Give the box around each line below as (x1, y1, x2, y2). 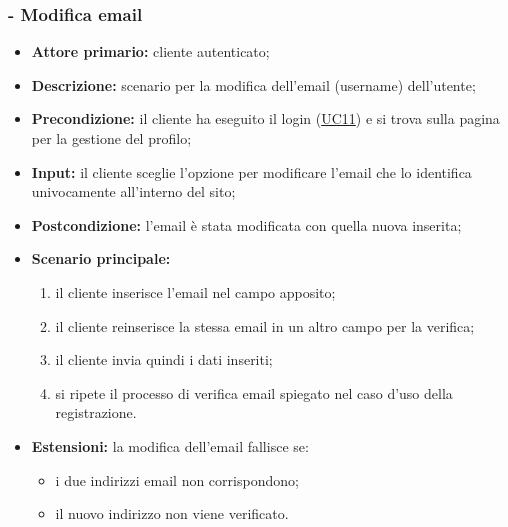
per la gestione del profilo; (31, 128, 192, 148)
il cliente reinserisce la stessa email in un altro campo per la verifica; (55, 315, 475, 336)
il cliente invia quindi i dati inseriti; (55, 349, 273, 370)
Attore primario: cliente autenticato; (31, 41, 270, 62)
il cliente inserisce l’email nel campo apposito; (55, 281, 336, 302)
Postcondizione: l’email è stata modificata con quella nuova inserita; (31, 214, 462, 235)
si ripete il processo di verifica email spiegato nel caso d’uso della (55, 382, 453, 403)
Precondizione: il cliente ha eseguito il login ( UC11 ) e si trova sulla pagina (31, 108, 500, 129)
